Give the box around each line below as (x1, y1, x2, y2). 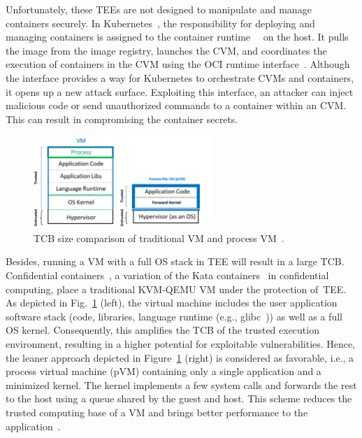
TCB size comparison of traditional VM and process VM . (34, 230, 284, 245)
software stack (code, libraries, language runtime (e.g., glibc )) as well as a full (6, 309, 342, 323)
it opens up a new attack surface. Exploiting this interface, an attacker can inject (6, 84, 354, 99)
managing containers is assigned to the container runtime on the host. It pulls (6, 29, 349, 44)
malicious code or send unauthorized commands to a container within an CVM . (6, 98, 347, 113)
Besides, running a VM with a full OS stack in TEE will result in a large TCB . (6, 254, 345, 269)
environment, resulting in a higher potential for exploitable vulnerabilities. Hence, (6, 337, 356, 351)
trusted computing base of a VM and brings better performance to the (6, 404, 308, 419)
